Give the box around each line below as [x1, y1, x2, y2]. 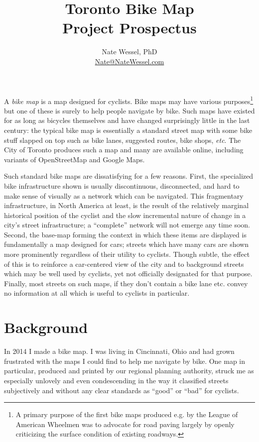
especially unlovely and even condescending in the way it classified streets [4, 375, 229, 385]
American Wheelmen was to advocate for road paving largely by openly [15, 419, 235, 429]
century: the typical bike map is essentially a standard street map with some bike [4, 124, 253, 135]
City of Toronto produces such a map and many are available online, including [4, 144, 244, 155]
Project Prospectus [62, 17, 197, 38]
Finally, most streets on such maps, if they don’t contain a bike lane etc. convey [4, 278, 248, 288]
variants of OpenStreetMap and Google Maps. [4, 154, 145, 164]
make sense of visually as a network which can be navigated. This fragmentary [4, 190, 244, 201]
